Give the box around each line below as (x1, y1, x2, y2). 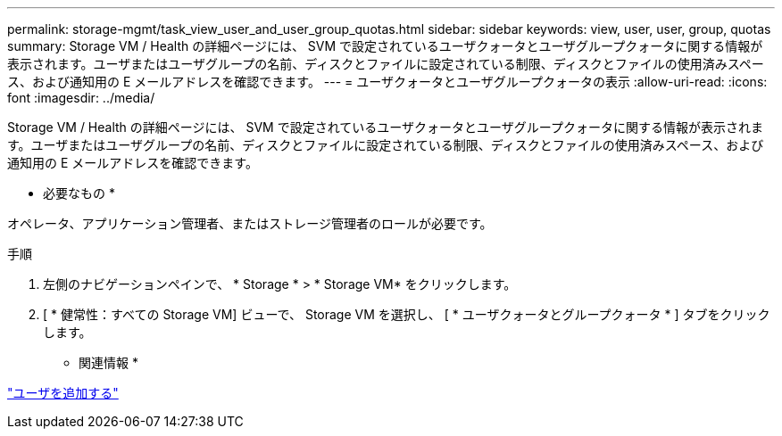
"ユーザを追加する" (7, 385, 119, 400)
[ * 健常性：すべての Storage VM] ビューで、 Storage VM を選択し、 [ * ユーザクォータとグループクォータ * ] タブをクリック (43, 307, 770, 322)
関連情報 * (79, 355, 138, 370)
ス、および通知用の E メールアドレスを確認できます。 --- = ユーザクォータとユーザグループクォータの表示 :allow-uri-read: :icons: (7, 74, 768, 89)
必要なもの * (43, 185, 115, 201)
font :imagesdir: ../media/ (7, 90, 155, 105)
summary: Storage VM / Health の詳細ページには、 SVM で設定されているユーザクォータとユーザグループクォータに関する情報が (7, 38, 763, 53)
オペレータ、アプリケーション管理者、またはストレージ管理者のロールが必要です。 (7, 216, 493, 231)
